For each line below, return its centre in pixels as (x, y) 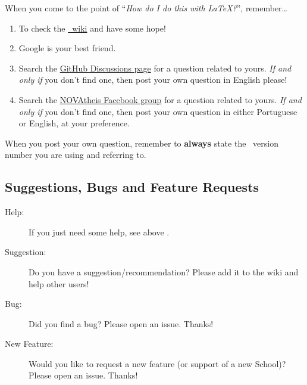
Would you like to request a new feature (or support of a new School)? (157, 363)
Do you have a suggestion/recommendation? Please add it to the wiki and (164, 271)
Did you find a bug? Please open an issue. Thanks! (121, 323)
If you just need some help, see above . (99, 232)
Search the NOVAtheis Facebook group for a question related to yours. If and (160, 99)
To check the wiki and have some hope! (92, 28)
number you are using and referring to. (76, 155)
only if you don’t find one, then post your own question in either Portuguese (158, 111)
